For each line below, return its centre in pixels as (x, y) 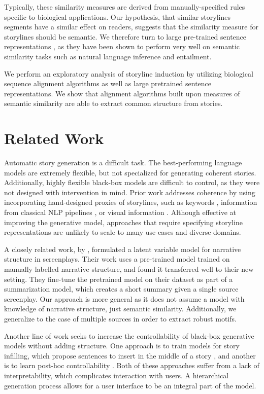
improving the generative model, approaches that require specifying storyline (123, 222)
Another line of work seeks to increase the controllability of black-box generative (129, 335)
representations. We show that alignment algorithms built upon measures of (122, 93)
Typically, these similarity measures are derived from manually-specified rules (125, 7)
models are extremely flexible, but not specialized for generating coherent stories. (130, 172)
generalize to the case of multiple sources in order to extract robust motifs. (120, 318)
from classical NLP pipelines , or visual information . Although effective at (120, 212)
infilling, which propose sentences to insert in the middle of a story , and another (130, 355)
